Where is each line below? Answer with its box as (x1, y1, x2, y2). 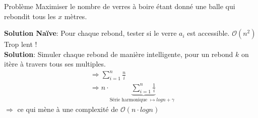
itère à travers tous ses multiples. (4, 58, 106, 69)
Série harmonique (109, 97, 147, 103)
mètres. (64, 11, 87, 21)
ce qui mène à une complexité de (17, 104, 118, 114)
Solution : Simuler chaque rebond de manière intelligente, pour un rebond (4, 48, 233, 59)
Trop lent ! (4, 39, 37, 49)
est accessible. (187, 28, 230, 38)
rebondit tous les (4, 11, 56, 21)
